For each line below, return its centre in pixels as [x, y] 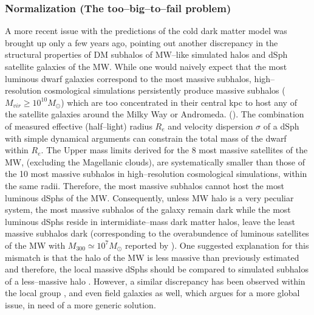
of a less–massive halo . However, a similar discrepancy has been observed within [155, 281]
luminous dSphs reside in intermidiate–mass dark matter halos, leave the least [150, 221]
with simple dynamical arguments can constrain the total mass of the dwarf [146, 138]
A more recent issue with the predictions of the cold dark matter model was [146, 31]
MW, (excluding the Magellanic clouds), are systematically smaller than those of [155, 161]
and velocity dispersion [210, 126]
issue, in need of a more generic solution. [80, 304]
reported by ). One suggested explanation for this [217, 245]
